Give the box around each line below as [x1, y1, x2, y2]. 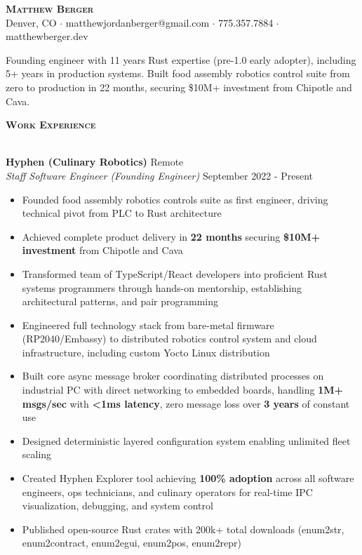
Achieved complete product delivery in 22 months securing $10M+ [22, 229, 320, 243]
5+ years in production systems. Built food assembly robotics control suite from [6, 66, 350, 81]
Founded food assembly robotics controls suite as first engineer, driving [22, 192, 328, 206]
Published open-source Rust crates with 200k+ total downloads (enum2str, [22, 521, 344, 536]
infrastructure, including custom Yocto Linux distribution [22, 345, 270, 359]
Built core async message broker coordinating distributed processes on [22, 368, 324, 383]
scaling [22, 447, 52, 462]
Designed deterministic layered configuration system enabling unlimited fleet [22, 433, 351, 448]
